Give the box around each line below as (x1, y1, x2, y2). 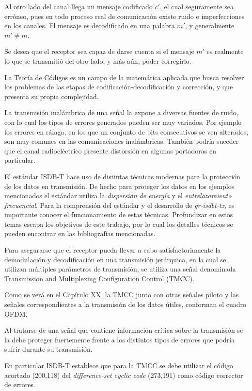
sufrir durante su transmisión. (4, 344, 93, 354)
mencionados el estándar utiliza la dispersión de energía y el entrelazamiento (4, 190, 232, 201)
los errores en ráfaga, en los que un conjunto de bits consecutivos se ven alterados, (4, 126, 249, 136)
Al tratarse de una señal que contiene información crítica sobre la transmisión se (4, 325, 243, 335)
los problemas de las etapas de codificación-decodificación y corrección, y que (4, 82, 233, 92)
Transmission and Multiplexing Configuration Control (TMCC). (4, 273, 195, 283)
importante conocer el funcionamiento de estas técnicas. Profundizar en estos (4, 209, 233, 220)
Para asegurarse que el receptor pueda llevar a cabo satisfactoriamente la (4, 245, 221, 255)
